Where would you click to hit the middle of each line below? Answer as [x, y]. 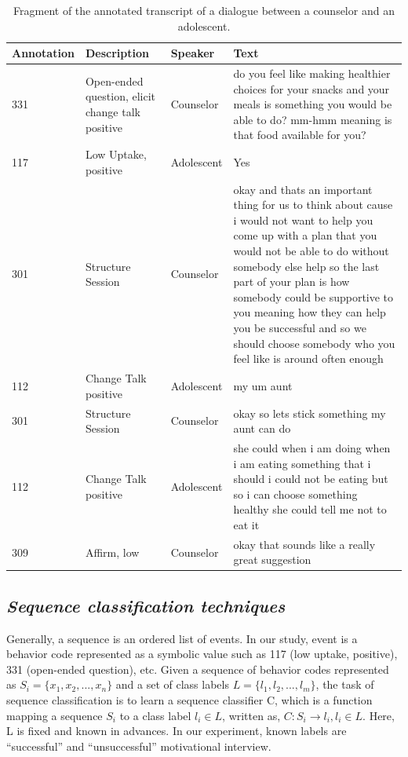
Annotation [43, 53]
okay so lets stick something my [310, 413]
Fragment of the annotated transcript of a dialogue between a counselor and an [204, 10]
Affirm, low [112, 552]
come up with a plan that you [305, 235]
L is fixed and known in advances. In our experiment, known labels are [177, 731]
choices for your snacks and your [311, 88]
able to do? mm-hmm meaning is [313, 119]
